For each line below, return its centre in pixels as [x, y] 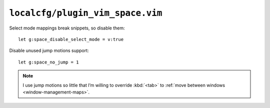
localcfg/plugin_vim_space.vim [86, 13]
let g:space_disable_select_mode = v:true [71, 39]
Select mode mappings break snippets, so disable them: [67, 28]
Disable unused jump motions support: [49, 50]
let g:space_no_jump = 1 [48, 62]
